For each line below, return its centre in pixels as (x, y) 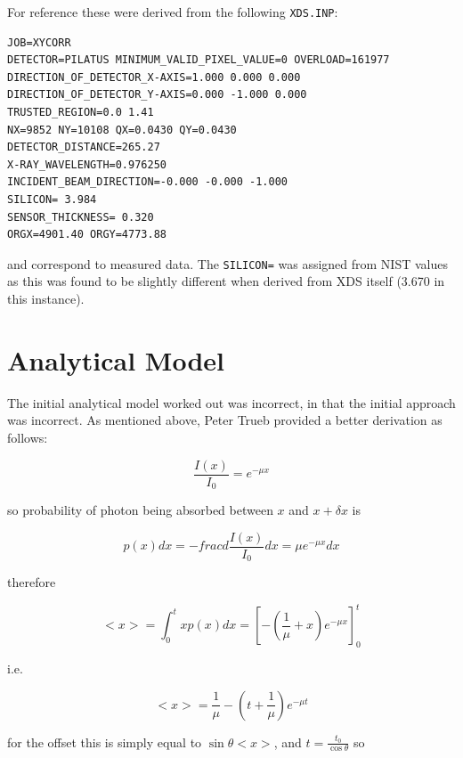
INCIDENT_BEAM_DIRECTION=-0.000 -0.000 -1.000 (147, 182)
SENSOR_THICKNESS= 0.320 (81, 217)
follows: (28, 437)
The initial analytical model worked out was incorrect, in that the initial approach (231, 402)
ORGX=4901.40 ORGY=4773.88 (87, 235)
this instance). (46, 299)
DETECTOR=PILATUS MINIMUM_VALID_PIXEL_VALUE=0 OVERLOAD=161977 (199, 60)
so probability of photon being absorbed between (140, 510)
